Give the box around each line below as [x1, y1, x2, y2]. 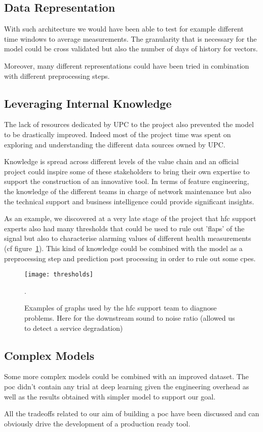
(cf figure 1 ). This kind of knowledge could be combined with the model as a [4, 242, 243, 253]
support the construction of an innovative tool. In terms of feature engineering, [4, 176, 249, 187]
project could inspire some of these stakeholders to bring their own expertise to [4, 166, 250, 176]
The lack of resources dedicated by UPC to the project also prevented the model [4, 119, 254, 130]
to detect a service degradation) [24, 322, 123, 333]
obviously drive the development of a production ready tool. [4, 418, 191, 428]
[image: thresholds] [24, 271, 94, 279]
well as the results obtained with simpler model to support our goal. [4, 391, 216, 402]
